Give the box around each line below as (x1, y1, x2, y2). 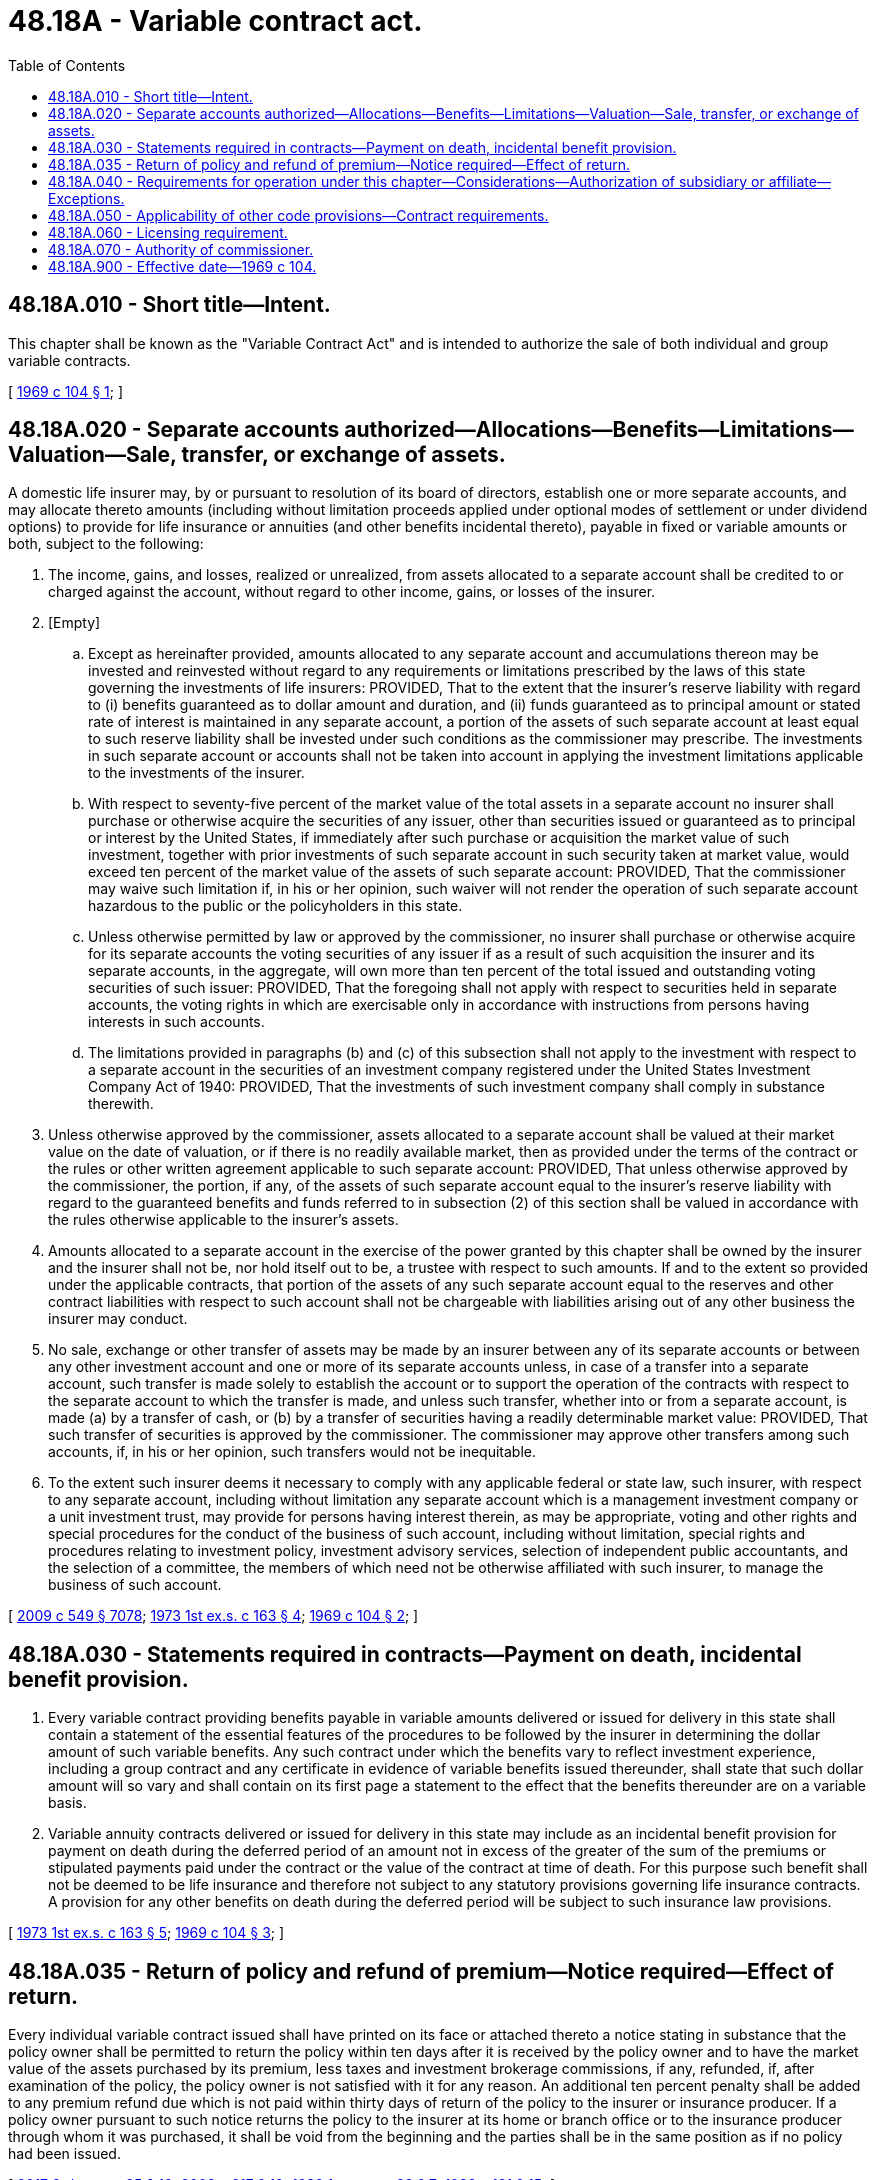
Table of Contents (8, 56, 126, 74)
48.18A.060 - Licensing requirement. (48, 223, 288, 241)
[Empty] (48, 614, 101, 632)
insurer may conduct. (48, 1310, 188, 1328)
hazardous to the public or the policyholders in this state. (88, 897, 463, 915)
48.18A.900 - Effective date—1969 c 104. (48, 257, 317, 275)
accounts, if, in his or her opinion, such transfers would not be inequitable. (48, 1443, 537, 1461)
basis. (48, 1794, 87, 1812)
